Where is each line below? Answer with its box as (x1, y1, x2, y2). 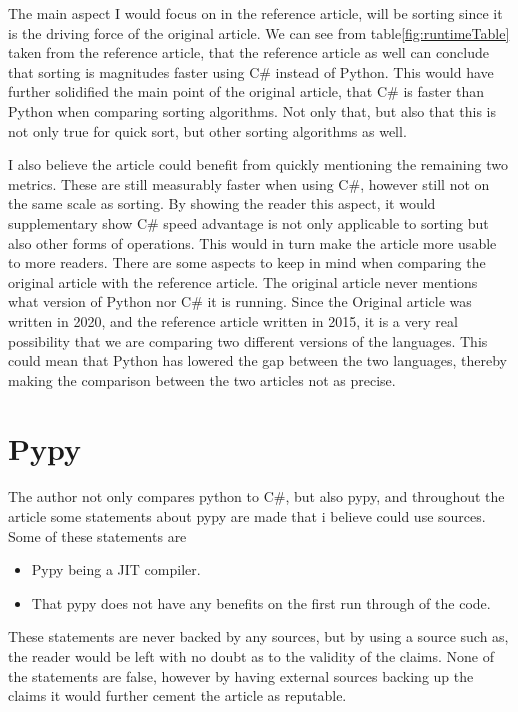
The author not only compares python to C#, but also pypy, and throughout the (8, 486, 505, 507)
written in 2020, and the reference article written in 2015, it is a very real (8, 310, 458, 331)
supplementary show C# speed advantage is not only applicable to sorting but (8, 212, 489, 233)
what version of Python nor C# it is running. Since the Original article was (8, 291, 472, 312)
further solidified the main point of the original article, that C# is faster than (8, 81, 485, 102)
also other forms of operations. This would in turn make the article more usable (8, 232, 497, 253)
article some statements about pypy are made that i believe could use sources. (8, 506, 486, 526)
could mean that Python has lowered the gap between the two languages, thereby (8, 350, 507, 371)
